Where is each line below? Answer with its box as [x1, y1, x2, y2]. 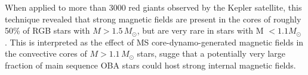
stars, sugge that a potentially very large [137, 47, 286, 60]
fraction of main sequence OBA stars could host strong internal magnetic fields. [5, 58, 296, 71]
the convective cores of [5, 47, 87, 60]
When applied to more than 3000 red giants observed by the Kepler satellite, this [5, 1, 302, 13]
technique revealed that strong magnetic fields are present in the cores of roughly [5, 12, 301, 25]
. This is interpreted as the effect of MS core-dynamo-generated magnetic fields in [5, 35, 304, 48]
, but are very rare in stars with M [137, 24, 264, 37]
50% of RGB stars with [5, 24, 90, 37]
